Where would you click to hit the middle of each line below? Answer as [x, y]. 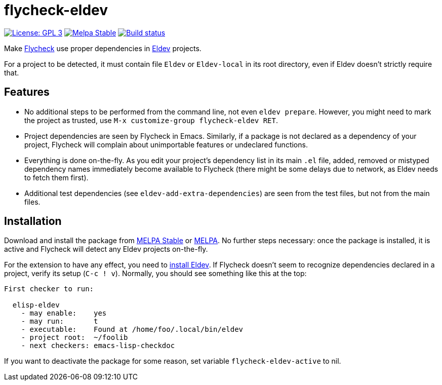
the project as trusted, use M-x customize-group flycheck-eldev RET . [151, 120]
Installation [33, 221]
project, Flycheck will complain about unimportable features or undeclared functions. [166, 144]
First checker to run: [49, 289]
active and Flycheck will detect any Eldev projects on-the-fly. [106, 249]
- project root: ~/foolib [74, 338]
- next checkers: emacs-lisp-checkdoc [98, 346]
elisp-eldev [36, 305]
